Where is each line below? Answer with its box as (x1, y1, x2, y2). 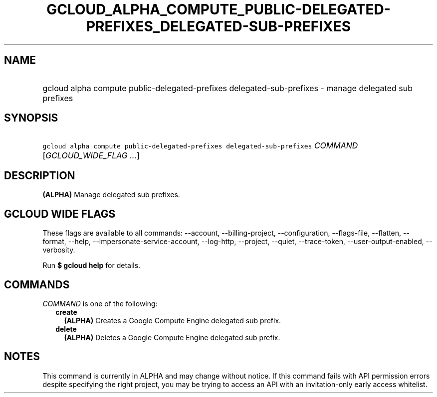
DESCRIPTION (4, 169, 75, 182)
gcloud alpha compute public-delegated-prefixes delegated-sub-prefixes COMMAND (42, 140, 358, 151)
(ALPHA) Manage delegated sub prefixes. (42, 190, 180, 199)
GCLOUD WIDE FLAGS (4, 207, 116, 220)
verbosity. (42, 246, 75, 255)
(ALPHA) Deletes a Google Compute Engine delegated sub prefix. (64, 333, 280, 342)
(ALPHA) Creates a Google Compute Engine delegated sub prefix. (64, 316, 281, 325)
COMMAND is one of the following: (42, 299, 158, 308)
